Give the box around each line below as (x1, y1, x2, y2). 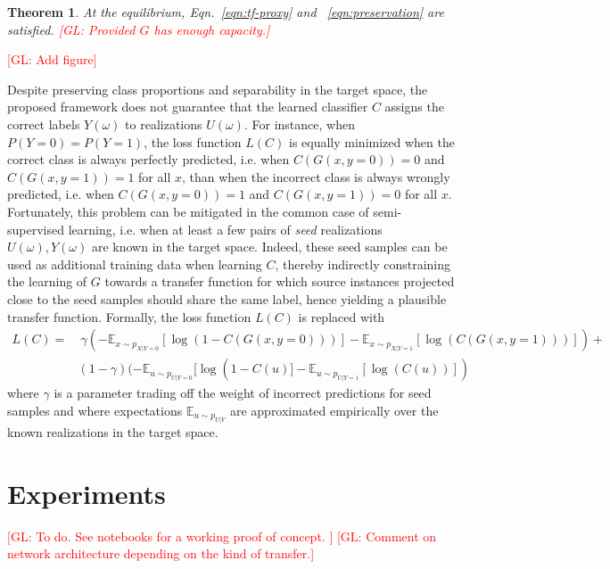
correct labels (7, 114, 80, 133)
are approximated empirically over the (229, 400, 439, 419)
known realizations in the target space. (7, 423, 218, 441)
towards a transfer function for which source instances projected (104, 272, 455, 291)
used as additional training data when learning (7, 254, 262, 273)
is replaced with (298, 307, 385, 326)
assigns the (384, 97, 444, 116)
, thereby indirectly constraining (275, 254, 451, 273)
